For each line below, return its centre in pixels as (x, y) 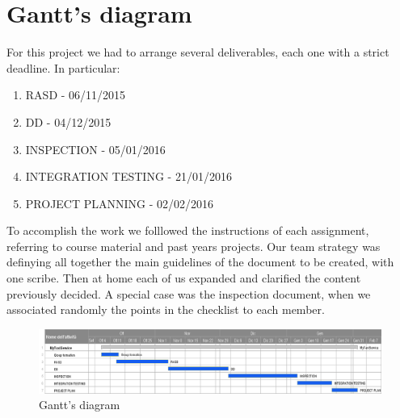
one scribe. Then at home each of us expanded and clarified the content (184, 278)
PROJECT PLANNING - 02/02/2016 (120, 203)
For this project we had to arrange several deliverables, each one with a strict (198, 52)
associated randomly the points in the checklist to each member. (166, 309)
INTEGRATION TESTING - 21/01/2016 (128, 176)
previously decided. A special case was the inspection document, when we (189, 293)
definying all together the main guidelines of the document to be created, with (200, 262)
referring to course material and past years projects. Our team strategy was (194, 246)
